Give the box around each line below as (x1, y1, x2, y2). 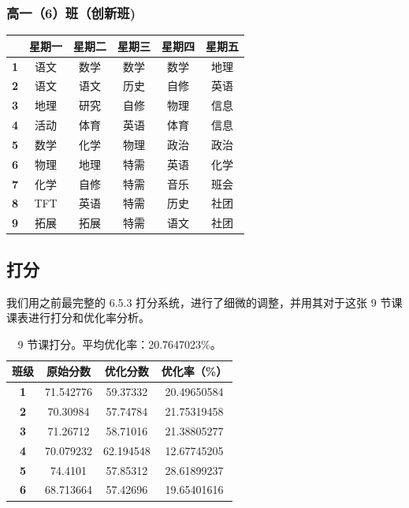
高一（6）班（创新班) (6, 2, 136, 22)
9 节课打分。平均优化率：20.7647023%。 (17, 335, 221, 352)
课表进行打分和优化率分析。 (6, 309, 150, 326)
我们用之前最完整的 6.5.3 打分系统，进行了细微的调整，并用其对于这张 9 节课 (6, 293, 403, 310)
